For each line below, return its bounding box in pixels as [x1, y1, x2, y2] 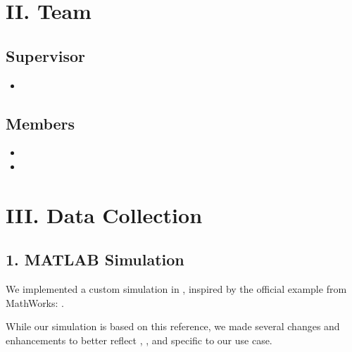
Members [6, 112, 75, 134]
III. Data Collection [6, 200, 203, 229]
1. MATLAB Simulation [6, 249, 184, 270]
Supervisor [6, 44, 85, 66]
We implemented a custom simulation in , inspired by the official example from [6, 282, 347, 296]
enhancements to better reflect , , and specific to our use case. [6, 332, 272, 347]
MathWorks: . [6, 295, 64, 310]
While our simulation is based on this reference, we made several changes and [6, 319, 340, 334]
